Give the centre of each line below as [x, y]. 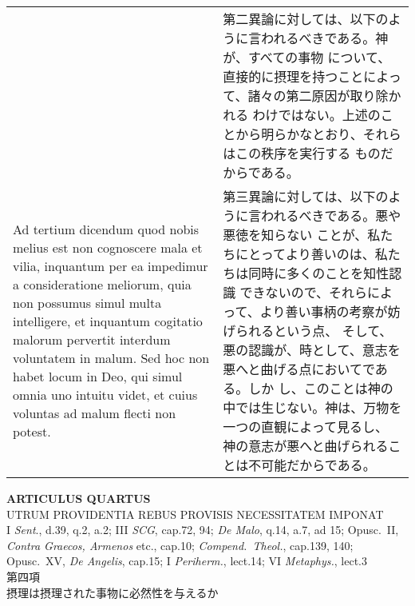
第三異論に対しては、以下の [306, 196]
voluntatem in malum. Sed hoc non [111, 358]
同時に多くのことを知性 [319, 273]
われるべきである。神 [325, 38]
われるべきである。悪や [331, 215]
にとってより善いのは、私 [312, 254]
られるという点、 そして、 [314, 331]
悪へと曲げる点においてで [299, 369]
